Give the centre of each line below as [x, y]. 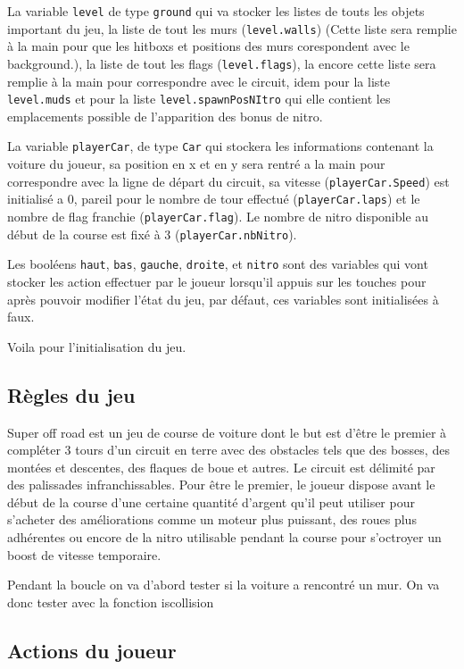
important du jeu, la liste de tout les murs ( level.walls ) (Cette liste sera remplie [232, 28]
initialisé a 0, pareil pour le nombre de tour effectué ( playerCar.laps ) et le [214, 199]
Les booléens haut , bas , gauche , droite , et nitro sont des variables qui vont [218, 264]
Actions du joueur [92, 650]
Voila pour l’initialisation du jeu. [97, 346]
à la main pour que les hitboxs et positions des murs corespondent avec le [208, 46]
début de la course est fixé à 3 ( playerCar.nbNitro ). [152, 234]
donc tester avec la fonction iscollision [111, 602]
